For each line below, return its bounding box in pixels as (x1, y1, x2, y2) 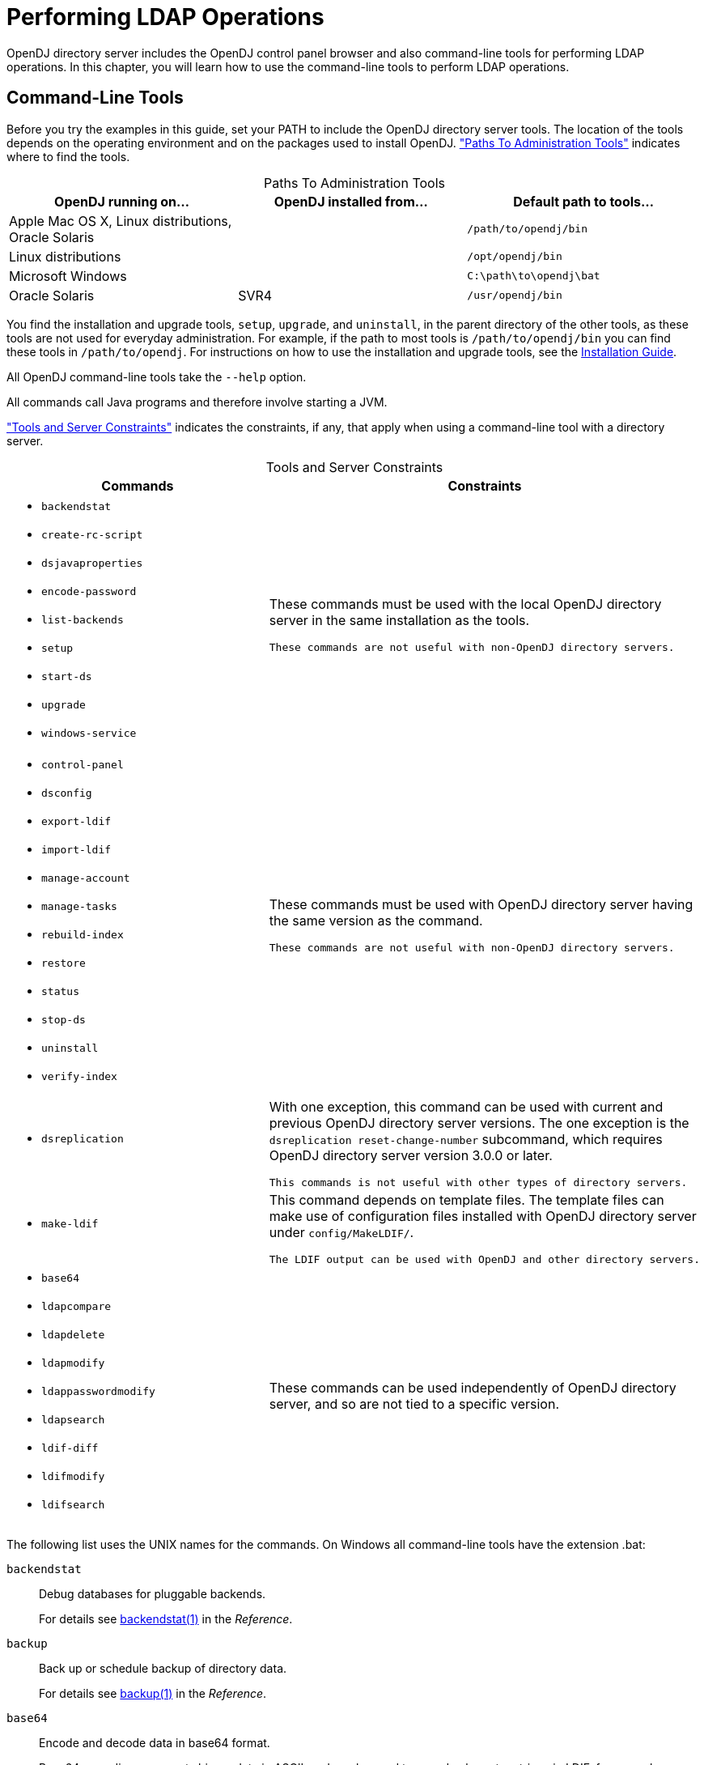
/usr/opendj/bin (467, 289, 562, 302)
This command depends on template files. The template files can (269, 1191, 664, 1208)
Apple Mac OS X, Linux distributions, (9, 212, 232, 229)
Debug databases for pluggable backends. (39, 1586, 266, 1601)
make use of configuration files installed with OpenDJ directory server (269, 1207, 697, 1224)
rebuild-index (41, 928, 124, 941)
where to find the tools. (6, 149, 130, 164)
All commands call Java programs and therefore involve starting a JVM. (6, 394, 388, 409)
